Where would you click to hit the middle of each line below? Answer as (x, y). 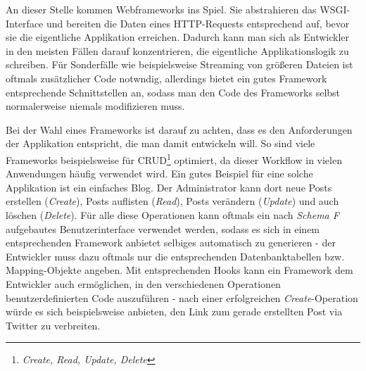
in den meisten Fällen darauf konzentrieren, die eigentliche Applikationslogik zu (177, 50)
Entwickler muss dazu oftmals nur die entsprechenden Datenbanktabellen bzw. (175, 256)
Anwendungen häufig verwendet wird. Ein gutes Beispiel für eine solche (159, 174)
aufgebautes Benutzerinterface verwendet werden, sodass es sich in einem (163, 228)
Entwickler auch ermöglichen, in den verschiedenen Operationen (143, 283)
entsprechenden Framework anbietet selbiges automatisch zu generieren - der (171, 243)
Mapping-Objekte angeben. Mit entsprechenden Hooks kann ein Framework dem (179, 270)
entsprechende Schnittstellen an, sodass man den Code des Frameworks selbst (173, 92)
